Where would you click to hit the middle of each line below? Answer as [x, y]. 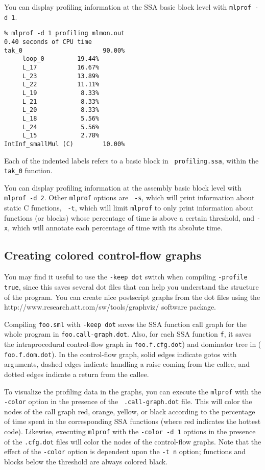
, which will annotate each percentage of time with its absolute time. [115, 228]
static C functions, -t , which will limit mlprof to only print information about [129, 208]
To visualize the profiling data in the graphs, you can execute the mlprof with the [133, 391]
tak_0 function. [28, 170]
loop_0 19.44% [61, 59]
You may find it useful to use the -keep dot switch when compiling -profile [126, 277]
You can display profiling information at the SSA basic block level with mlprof [128, 7]
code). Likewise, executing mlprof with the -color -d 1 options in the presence [130, 431]
